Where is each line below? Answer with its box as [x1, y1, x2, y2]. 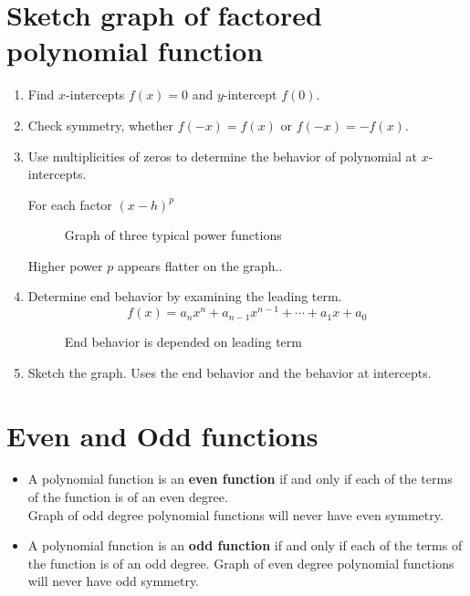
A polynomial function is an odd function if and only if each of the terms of [27, 536, 463, 555]
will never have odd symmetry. [27, 571, 200, 591]
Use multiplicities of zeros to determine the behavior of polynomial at [27, 146, 417, 165]
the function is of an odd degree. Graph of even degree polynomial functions [27, 553, 454, 572]
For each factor [27, 194, 112, 214]
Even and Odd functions [6, 416, 319, 454]
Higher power [27, 256, 103, 275]
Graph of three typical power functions [64, 225, 282, 245]
